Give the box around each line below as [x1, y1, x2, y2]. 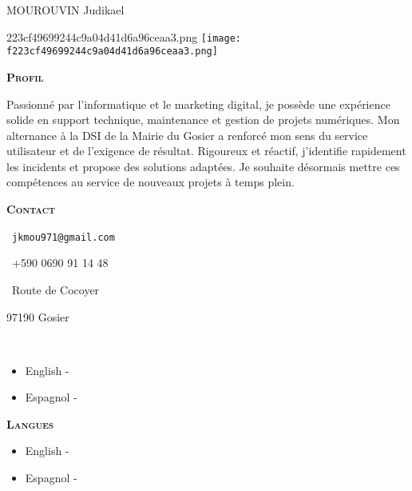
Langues [6, 415, 54, 432]
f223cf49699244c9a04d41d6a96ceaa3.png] [6, 46, 218, 58]
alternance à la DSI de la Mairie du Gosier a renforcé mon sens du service [6, 126, 368, 143]
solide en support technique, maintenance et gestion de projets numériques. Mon [6, 111, 400, 128]
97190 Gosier [6, 308, 69, 325]
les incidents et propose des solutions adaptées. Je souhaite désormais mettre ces [6, 158, 400, 174]
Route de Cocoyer [11, 281, 100, 297]
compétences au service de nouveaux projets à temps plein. [6, 174, 295, 190]
